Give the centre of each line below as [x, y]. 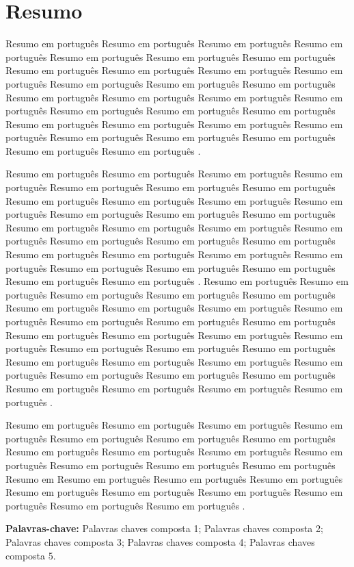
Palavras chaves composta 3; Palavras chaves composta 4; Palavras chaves [160, 541]
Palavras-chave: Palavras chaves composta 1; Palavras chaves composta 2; [164, 528]
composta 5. [31, 555]
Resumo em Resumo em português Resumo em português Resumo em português [174, 478]
